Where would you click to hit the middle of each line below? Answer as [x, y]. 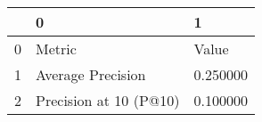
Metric [56, 49]
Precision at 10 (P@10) [108, 100]
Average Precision [91, 74]
